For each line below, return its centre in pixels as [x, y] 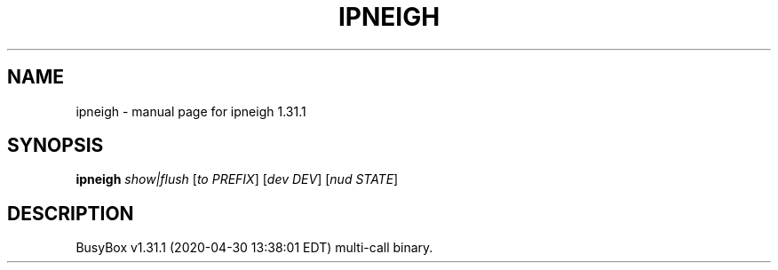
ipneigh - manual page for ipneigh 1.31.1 [191, 111]
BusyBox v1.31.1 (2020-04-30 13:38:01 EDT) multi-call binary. [254, 248]
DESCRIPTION [71, 213]
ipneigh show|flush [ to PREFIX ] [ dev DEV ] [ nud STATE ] [237, 179]
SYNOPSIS [56, 146]
